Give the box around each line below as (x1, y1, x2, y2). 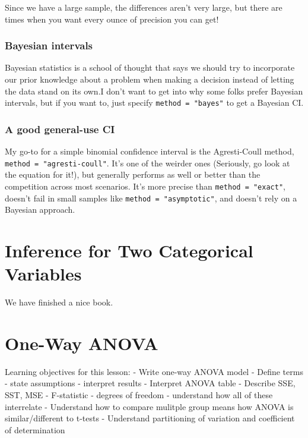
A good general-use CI (5, 121, 115, 136)
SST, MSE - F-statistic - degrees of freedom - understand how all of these (5, 389, 273, 401)
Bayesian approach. (5, 203, 75, 216)
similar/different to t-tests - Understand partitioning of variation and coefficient (5, 412, 295, 424)
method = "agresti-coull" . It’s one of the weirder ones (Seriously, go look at (5, 156, 290, 169)
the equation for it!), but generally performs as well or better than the (5, 168, 261, 181)
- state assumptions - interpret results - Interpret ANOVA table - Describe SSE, (5, 377, 296, 389)
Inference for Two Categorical (5, 238, 253, 262)
